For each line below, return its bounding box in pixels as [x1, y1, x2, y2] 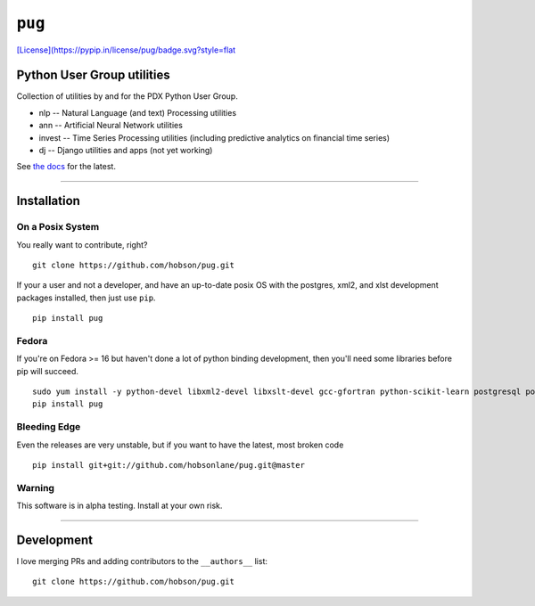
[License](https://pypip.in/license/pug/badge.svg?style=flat [16, 45, 236, 55]
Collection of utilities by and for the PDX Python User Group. [16, 91, 238, 102]
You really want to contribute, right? [16, 239, 148, 250]
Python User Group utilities [16, 68, 170, 83]
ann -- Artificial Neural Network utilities [38, 120, 183, 131]
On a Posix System [16, 221, 100, 233]
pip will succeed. [16, 365, 79, 376]
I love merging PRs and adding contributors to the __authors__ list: [16, 556, 267, 567]
